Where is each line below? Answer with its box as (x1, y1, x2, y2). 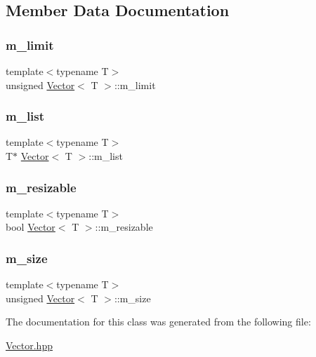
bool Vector (6, 220, 55, 234)
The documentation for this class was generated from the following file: (6, 314, 311, 329)
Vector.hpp (6, 338, 53, 352)
